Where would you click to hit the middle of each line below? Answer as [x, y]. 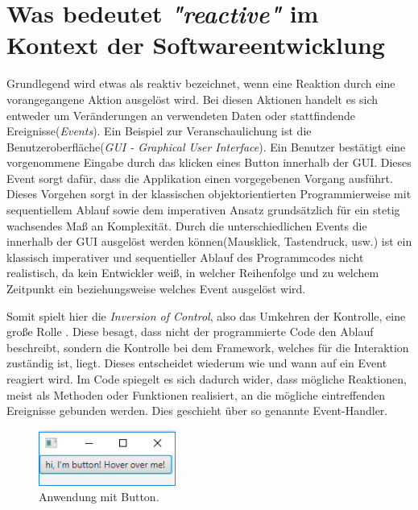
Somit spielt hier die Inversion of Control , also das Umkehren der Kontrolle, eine [206, 315]
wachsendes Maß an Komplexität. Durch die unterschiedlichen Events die [187, 225]
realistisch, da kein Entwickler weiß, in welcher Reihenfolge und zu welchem [193, 273]
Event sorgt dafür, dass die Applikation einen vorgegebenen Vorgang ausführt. [200, 178]
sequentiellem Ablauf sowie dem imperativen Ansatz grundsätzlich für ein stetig [203, 210]
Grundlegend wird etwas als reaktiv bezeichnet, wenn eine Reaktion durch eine [201, 83]
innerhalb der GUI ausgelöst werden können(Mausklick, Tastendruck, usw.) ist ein [209, 241]
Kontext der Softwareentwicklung [196, 45]
